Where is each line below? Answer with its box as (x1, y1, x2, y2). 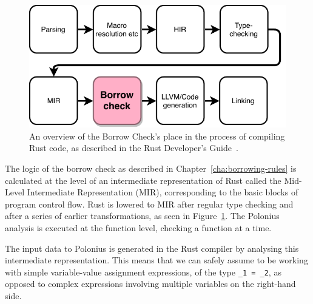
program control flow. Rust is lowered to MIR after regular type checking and (5, 197, 294, 210)
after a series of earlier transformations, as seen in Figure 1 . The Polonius (5, 209, 280, 222)
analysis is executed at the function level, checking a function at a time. (5, 221, 272, 234)
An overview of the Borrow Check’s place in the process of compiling (29, 129, 285, 142)
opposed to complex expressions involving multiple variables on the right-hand (5, 277, 296, 290)
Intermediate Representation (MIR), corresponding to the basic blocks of (27, 186, 298, 198)
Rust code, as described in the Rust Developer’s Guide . (29, 141, 238, 154)
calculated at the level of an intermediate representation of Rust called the (5, 174, 281, 186)
